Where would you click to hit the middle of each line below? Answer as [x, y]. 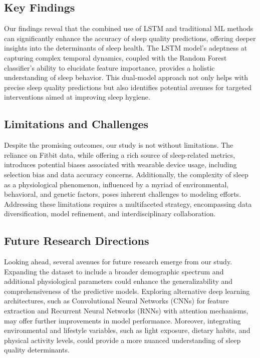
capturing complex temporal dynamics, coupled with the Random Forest [115, 57]
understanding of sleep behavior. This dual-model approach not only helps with [126, 77]
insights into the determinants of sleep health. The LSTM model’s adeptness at [126, 48]
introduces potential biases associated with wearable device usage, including [120, 164]
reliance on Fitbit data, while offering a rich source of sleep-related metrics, [120, 154]
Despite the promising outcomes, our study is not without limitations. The [119, 145]
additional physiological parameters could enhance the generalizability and [118, 281]
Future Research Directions [77, 241]
